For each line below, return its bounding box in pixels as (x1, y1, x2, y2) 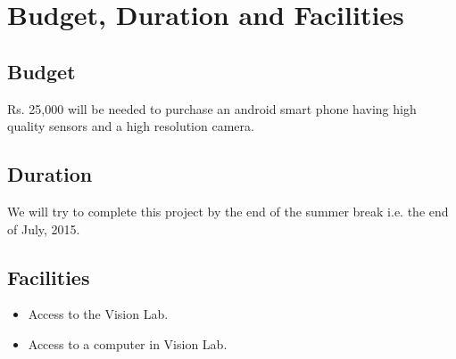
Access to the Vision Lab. (28, 305, 169, 323)
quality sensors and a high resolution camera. (7, 117, 254, 135)
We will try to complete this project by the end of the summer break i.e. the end (7, 201, 449, 220)
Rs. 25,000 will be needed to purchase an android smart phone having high (7, 99, 417, 118)
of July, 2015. (7, 219, 80, 238)
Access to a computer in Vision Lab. (28, 334, 228, 353)
